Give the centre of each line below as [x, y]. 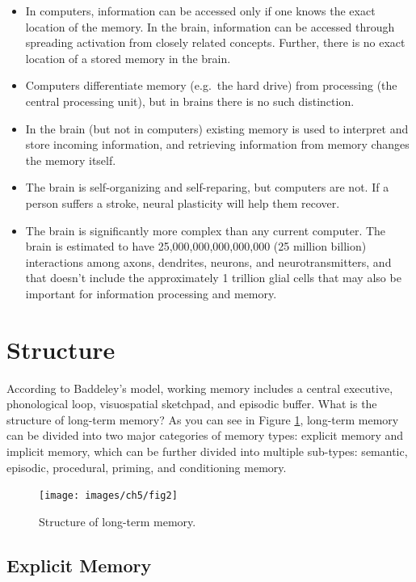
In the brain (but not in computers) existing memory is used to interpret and [217, 128]
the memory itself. [71, 160]
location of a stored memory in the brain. [128, 58]
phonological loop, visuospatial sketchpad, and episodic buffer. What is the [192, 404]
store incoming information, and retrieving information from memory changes [217, 144]
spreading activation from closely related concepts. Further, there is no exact [215, 42]
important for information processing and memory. [151, 293]
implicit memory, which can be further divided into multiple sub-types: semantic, [207, 451]
